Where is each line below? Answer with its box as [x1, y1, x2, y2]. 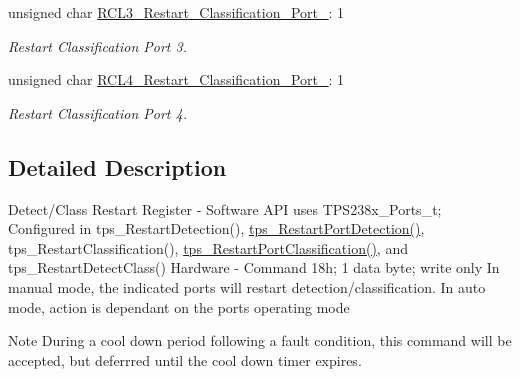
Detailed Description [8, 151, 227, 182]
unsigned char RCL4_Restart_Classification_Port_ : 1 [8, 69, 345, 90]
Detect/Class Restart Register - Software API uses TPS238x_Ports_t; [8, 198, 442, 219]
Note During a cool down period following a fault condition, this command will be [8, 330, 512, 351]
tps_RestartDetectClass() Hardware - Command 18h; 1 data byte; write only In [8, 257, 500, 278]
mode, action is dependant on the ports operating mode [8, 296, 350, 317]
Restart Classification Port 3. [8, 35, 187, 56]
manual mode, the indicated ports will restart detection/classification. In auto [8, 276, 486, 297]
